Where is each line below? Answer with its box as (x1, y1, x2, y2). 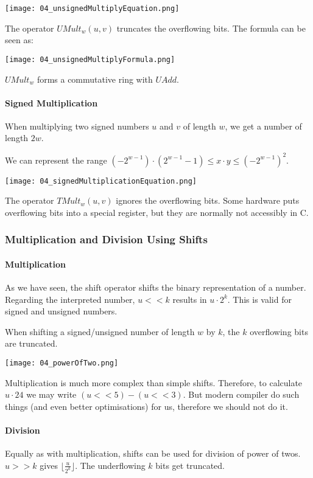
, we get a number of (225, 119, 302, 132)
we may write (26, 388, 77, 401)
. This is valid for (227, 293, 292, 305)
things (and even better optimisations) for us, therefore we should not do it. (5, 400, 288, 412)
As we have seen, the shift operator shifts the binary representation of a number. (5, 281, 306, 294)
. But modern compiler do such (183, 388, 300, 401)
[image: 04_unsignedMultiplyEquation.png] (5, 4, 180, 13)
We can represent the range (5, 153, 107, 166)
